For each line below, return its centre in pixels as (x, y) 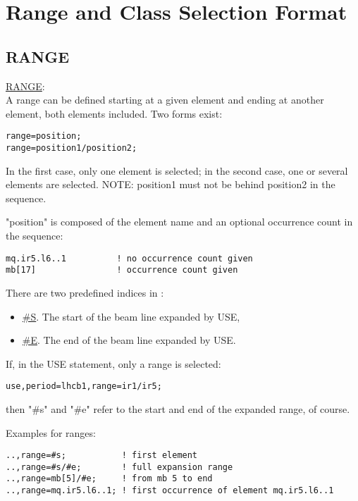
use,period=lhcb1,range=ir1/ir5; (84, 386)
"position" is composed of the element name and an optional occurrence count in (179, 222)
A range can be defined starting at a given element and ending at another (165, 100)
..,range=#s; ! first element (102, 456)
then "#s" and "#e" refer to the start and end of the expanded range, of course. (178, 408)
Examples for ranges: (51, 432)
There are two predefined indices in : (85, 292)
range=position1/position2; (72, 148)
